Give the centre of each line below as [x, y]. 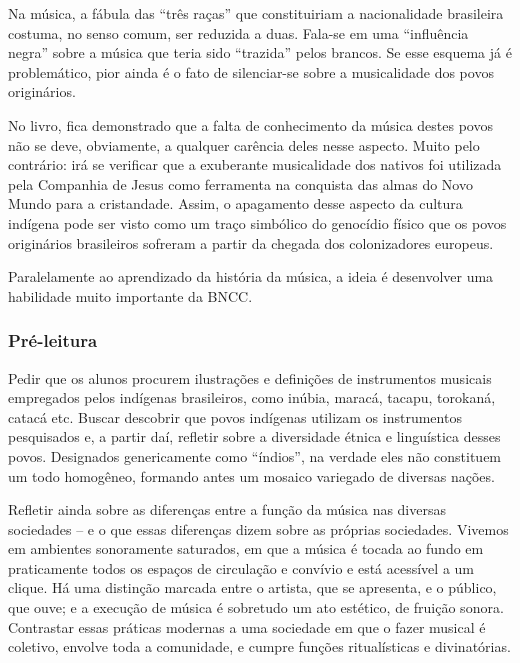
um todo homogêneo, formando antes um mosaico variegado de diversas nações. [251, 475]
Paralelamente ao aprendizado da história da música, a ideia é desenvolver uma [251, 276]
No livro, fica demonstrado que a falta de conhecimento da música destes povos [250, 124]
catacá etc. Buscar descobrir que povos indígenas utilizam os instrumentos [235, 416]
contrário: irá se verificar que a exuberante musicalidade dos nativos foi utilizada [255, 164]
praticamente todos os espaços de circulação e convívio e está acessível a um [241, 567]
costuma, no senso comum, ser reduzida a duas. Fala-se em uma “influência [238, 32]
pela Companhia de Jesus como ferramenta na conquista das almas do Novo [240, 183]
